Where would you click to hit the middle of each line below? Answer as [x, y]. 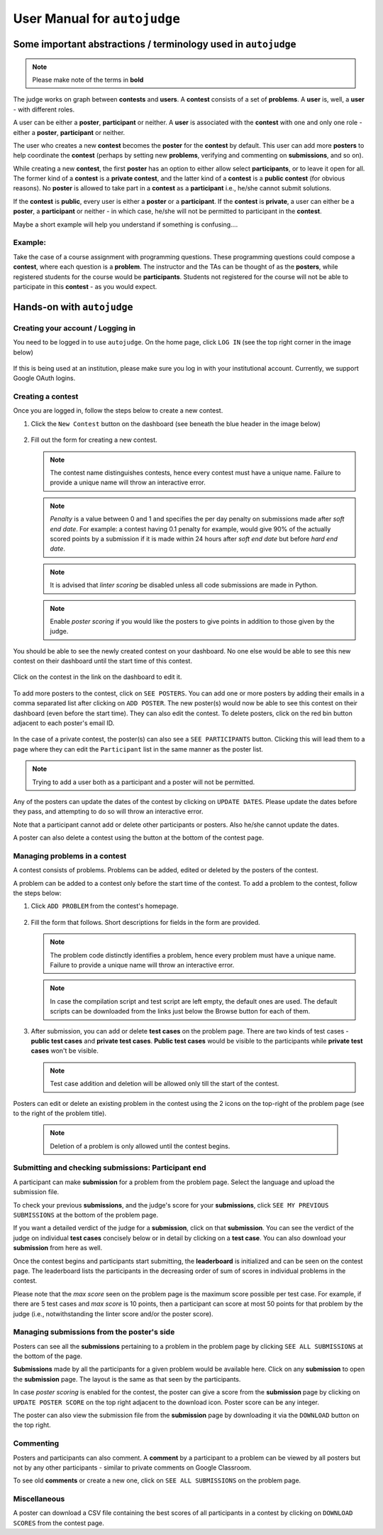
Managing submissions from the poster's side [94, 1332]
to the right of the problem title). [60, 1113]
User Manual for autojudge [97, 18]
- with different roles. [44, 109]
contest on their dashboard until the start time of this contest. [103, 661]
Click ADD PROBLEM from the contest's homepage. [105, 906]
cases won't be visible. [65, 1051]
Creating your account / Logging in [74, 328]
